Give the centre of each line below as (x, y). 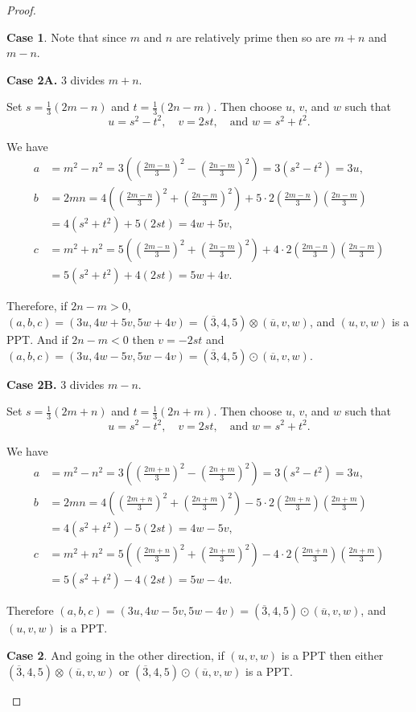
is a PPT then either (332, 655)
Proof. (21, 10)
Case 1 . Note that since (66, 37)
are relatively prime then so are (253, 37)
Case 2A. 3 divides (56, 79)
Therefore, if (37, 306)
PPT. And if (37, 340)
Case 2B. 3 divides (56, 384)
